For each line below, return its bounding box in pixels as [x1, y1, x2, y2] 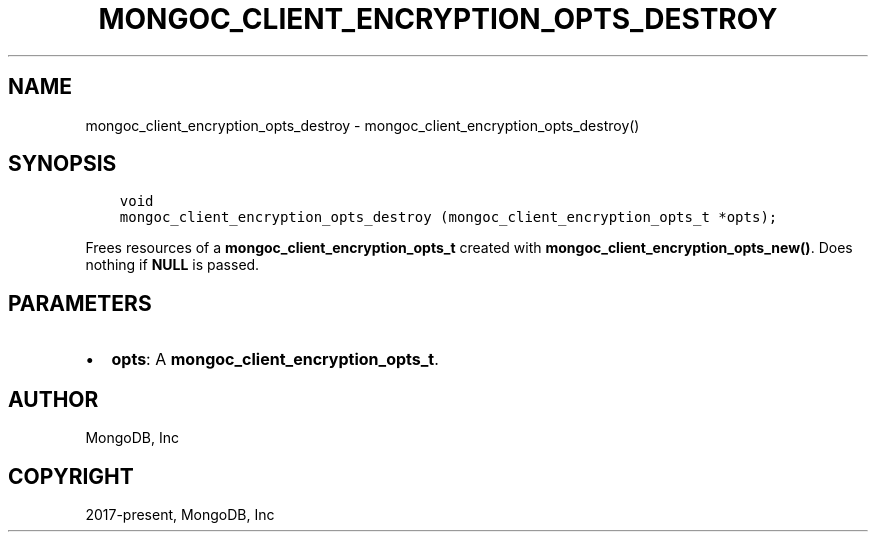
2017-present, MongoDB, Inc [85, 505, 275, 523]
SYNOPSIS [8, 151, 117, 177]
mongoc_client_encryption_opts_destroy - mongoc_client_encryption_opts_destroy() [85, 116, 640, 134]
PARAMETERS [8, 290, 152, 316]
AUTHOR [8, 386, 99, 412]
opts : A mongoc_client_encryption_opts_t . [111, 349, 439, 370]
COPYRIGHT [8, 463, 134, 489]
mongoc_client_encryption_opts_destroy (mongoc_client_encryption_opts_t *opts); [119, 209, 778, 226]
